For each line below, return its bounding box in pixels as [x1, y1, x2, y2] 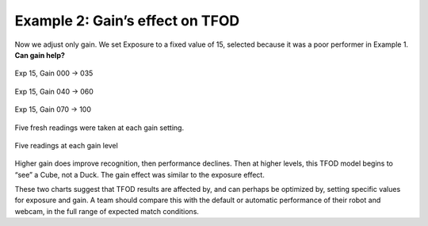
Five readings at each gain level [14, 140, 118, 150]
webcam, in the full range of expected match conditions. [14, 206, 200, 216]
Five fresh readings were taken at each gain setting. [14, 123, 185, 132]
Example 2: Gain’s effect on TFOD [14, 12, 240, 29]
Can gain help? [14, 50, 65, 59]
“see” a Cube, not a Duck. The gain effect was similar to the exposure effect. [14, 170, 265, 179]
